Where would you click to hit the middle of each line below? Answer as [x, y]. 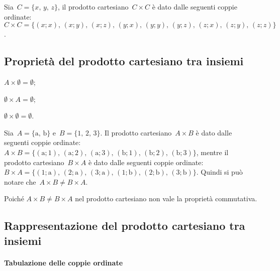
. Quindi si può [219, 172]
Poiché [14, 198]
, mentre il [212, 152]
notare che [20, 181]
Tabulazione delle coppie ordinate [64, 262]
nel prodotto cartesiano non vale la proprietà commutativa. [166, 198]
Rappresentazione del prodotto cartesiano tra [125, 226]
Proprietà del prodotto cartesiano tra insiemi [124, 61]
